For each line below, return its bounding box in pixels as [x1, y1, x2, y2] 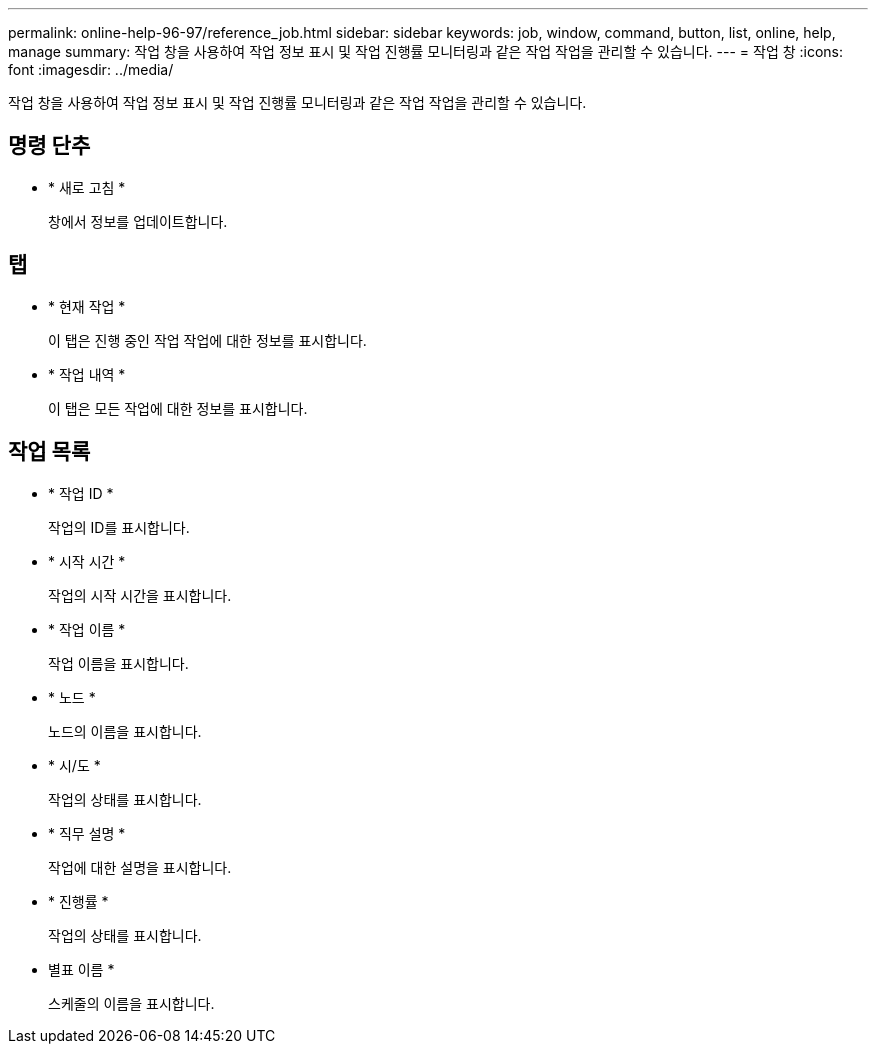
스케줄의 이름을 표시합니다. [48, 994, 215, 1012]
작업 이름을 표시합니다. [48, 654, 189, 672]
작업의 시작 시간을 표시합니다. [48, 586, 232, 604]
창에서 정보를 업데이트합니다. [48, 212, 228, 230]
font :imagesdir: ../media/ [8, 61, 174, 78]
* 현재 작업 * [48, 297, 126, 315]
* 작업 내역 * [48, 365, 126, 383]
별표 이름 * [48, 960, 115, 978]
